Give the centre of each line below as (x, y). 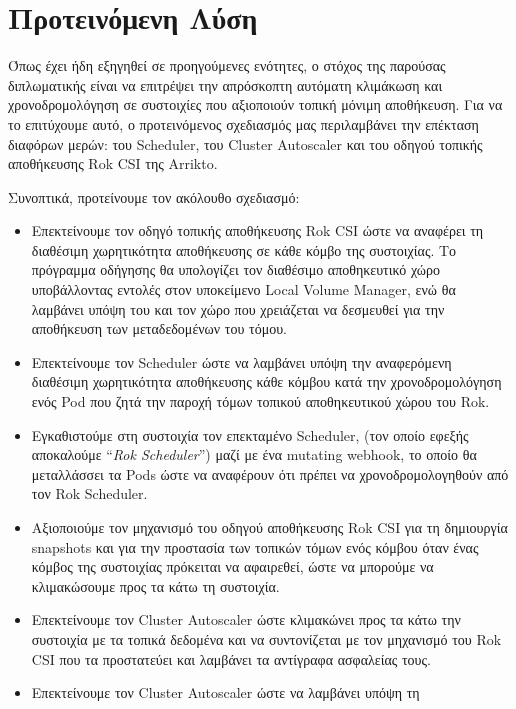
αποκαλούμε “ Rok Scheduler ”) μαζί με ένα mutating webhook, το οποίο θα (254, 454)
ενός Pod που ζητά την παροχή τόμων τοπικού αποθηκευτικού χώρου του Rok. (260, 401)
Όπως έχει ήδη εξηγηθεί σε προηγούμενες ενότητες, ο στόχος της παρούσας (227, 65)
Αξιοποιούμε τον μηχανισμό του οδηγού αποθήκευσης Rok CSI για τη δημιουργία (269, 527)
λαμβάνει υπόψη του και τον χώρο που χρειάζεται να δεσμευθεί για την (238, 308)
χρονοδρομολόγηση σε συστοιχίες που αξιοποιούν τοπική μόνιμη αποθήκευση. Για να (255, 104)
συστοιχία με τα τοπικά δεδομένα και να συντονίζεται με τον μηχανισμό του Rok (266, 638)
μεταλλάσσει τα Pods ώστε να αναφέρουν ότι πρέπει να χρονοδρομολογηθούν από (270, 473)
